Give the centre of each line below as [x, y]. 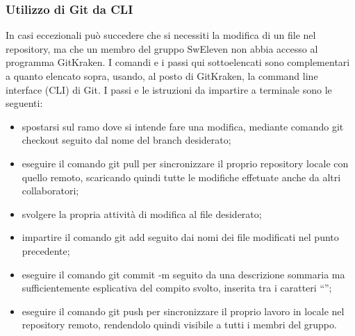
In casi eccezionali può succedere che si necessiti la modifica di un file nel [161, 35]
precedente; [46, 250]
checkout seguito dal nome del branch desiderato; [126, 140]
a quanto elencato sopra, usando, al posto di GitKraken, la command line [162, 76]
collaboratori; [50, 191]
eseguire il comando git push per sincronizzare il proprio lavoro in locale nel [183, 311]
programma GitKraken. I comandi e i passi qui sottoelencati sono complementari [178, 62]
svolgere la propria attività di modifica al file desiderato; [142, 213]
